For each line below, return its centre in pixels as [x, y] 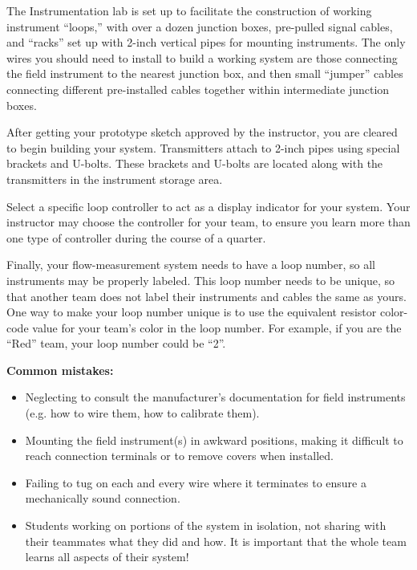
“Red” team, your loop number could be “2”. [116, 343]
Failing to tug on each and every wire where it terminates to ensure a [196, 482]
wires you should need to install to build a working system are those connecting [202, 57]
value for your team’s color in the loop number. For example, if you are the [217, 327]
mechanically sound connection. [103, 498]
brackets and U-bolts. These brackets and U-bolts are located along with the [195, 163]
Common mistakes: [60, 370]
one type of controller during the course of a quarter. [136, 237]
